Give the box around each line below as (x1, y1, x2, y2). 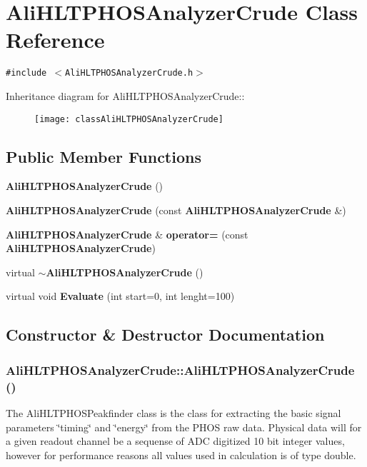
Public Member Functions (6, 145, 201, 167)
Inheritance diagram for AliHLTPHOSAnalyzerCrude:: (6, 88, 245, 103)
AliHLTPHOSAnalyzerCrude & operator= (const (6, 226, 248, 241)
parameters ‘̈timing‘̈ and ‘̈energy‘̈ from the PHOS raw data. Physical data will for (6, 419, 362, 434)
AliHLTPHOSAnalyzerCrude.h (65, 68, 193, 79)
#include (6, 68, 47, 79)
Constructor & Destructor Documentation (6, 323, 325, 346)
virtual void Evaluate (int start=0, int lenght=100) (6, 288, 235, 303)
